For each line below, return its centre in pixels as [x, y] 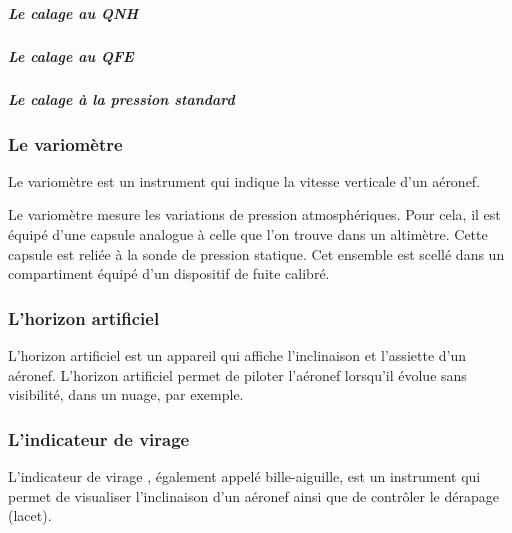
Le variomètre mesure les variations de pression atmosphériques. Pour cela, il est [254, 214]
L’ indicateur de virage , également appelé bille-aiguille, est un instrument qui [244, 475]
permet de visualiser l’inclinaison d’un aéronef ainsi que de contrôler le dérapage [253, 495]
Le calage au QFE [71, 55]
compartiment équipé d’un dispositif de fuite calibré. [169, 273]
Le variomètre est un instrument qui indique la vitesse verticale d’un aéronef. [244, 180]
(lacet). [30, 515]
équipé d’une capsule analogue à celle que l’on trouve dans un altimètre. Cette [248, 233]
